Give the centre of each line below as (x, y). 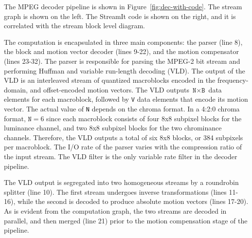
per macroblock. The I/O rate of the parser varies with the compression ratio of (123, 147)
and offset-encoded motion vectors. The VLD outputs (109, 89)
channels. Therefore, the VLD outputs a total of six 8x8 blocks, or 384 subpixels (124, 137)
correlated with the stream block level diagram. (74, 26)
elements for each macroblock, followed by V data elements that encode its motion (126, 99)
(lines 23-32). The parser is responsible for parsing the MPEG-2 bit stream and (122, 61)
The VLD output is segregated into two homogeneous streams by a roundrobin (121, 182)
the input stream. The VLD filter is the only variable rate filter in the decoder (121, 156)
